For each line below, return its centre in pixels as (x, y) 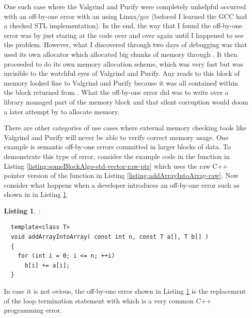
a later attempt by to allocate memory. (62, 111)
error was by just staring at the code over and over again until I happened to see (124, 35)
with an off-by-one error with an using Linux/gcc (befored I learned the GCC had (126, 16)
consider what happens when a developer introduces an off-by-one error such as (122, 185)
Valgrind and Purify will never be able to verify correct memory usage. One (116, 137)
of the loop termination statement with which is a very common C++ (108, 300)
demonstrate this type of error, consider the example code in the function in (117, 156)
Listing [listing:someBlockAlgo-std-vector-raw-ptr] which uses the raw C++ (116, 166)
